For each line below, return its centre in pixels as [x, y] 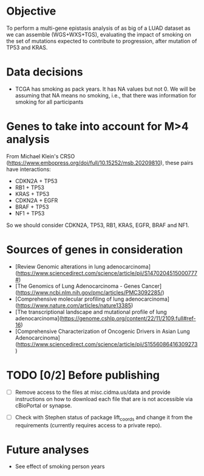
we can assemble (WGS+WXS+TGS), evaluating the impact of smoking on [99, 34]
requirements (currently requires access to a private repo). [88, 425]
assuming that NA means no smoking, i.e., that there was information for [106, 95]
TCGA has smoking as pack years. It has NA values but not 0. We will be [105, 89]
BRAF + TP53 [32, 207]
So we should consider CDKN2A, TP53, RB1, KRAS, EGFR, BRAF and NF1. [98, 225]
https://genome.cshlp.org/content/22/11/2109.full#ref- [128, 318]
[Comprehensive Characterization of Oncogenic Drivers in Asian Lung [102, 331]
